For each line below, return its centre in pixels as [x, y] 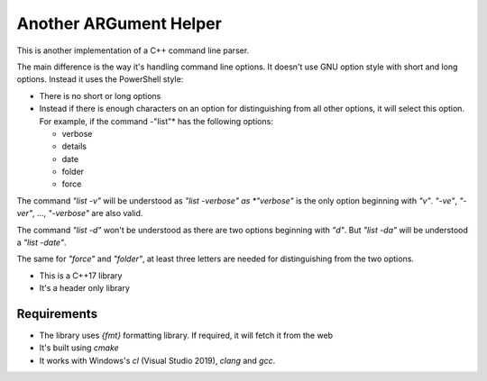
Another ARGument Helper [119, 23]
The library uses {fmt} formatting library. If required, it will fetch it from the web [186, 336]
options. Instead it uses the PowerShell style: [100, 79]
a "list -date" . [41, 242]
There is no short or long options [100, 95]
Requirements [57, 314]
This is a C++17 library [81, 276]
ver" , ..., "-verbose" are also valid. [80, 213]
